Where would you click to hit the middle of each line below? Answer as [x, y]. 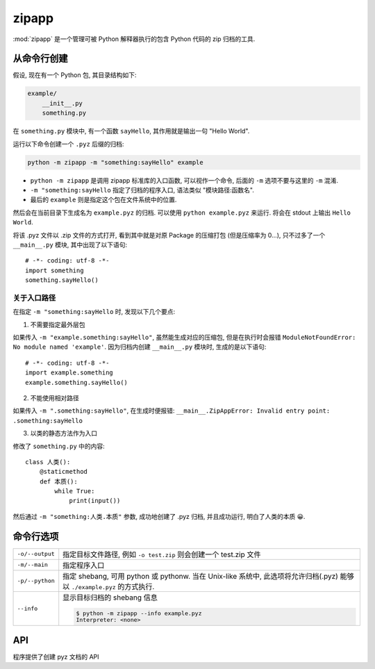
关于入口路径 [34, 297]
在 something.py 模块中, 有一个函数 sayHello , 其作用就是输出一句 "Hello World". [131, 131]
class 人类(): [48, 462]
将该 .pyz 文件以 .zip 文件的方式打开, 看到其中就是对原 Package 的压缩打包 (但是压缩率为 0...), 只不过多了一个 [169, 235]
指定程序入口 [84, 565]
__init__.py [62, 103]
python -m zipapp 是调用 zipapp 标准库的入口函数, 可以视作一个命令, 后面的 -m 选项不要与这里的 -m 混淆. [184, 180]
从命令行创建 [40, 59]
